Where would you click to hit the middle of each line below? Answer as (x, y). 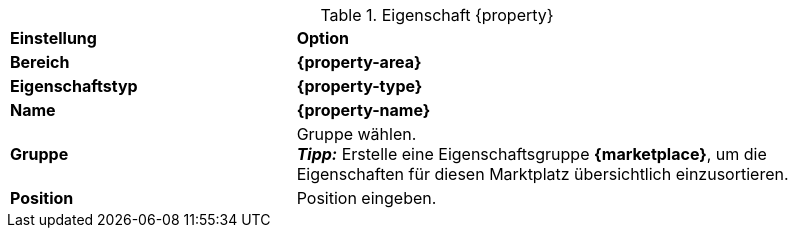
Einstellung (53, 38)
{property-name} (363, 110)
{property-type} (359, 86)
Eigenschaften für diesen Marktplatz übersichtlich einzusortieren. (542, 174)
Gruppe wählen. (356, 134)
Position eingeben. (366, 198)
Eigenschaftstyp (74, 86)
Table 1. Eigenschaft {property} (437, 15)
